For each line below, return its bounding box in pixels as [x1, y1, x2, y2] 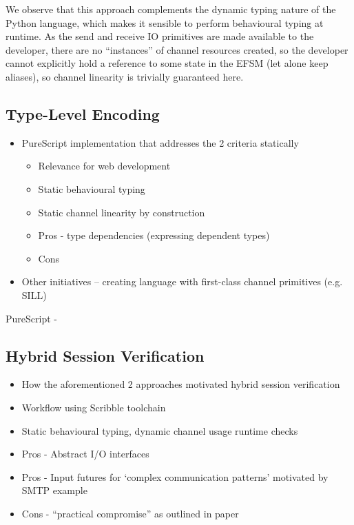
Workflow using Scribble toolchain [21, 400, 166, 414]
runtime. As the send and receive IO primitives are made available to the [6, 29, 314, 43]
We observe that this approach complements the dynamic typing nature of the [6, 2, 336, 16]
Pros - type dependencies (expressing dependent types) [38, 228, 270, 243]
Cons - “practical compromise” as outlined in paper [21, 506, 239, 520]
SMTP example [21, 483, 87, 497]
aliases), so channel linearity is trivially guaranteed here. [6, 69, 244, 83]
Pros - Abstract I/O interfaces [21, 446, 149, 461]
